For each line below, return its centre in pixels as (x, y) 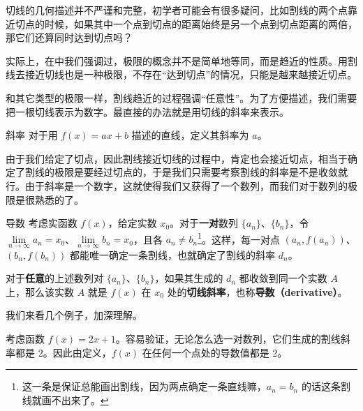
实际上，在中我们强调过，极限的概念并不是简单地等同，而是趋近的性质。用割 (181, 60)
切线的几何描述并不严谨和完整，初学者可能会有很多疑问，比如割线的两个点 (177, 10)
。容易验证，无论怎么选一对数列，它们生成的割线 (228, 338)
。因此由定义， (77, 352)
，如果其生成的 (189, 278)
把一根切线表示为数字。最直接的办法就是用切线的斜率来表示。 (147, 111)
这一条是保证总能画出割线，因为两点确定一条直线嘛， (144, 386)
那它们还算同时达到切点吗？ (69, 37)
